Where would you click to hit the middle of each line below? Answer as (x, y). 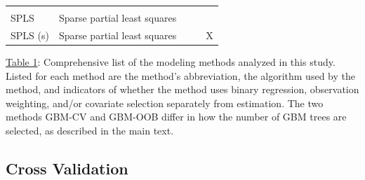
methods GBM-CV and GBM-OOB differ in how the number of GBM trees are (176, 117)
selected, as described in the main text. (90, 130)
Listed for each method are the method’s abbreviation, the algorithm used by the (180, 75)
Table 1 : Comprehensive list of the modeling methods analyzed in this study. (171, 61)
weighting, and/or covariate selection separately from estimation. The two (165, 103)
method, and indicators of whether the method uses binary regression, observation (182, 89)
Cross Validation (67, 168)
